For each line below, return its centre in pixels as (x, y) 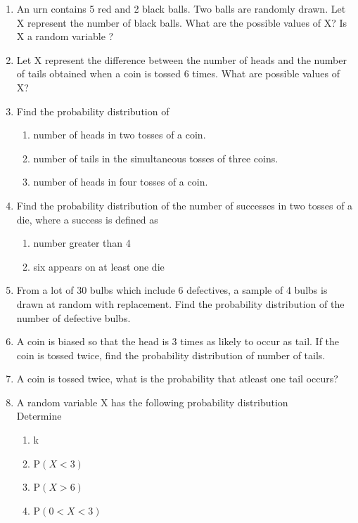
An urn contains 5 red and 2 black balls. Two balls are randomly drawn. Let (181, 8)
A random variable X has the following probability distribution (152, 402)
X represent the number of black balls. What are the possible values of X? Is (181, 22)
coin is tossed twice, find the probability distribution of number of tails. (171, 355)
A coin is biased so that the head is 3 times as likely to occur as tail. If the (178, 341)
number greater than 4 (82, 243)
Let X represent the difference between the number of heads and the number (181, 59)
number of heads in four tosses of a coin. (121, 182)
